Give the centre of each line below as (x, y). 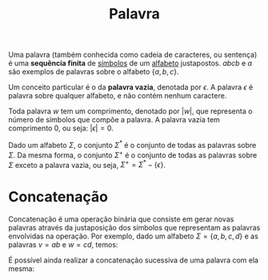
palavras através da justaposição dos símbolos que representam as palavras (134, 228)
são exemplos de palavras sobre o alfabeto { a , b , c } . (94, 72)
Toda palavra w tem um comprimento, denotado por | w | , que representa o (130, 111)
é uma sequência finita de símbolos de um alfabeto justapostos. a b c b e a (130, 63)
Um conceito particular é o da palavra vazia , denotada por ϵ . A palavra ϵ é (131, 87)
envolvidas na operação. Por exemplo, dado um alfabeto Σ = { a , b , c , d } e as (133, 236)
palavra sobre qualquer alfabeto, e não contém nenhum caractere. (118, 96)
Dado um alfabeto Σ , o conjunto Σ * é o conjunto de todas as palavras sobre (132, 144)
